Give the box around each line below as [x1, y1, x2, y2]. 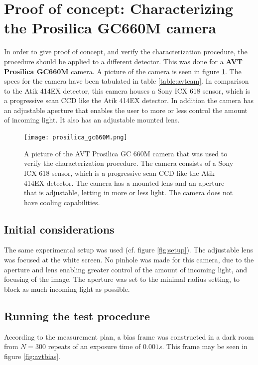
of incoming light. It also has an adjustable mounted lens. [4, 115, 180, 125]
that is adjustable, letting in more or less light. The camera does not [24, 187, 233, 198]
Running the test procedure [4, 308, 150, 323]
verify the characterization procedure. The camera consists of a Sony [24, 158, 234, 168]
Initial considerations [4, 221, 115, 237]
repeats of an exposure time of [48, 341, 141, 352]
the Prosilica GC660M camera [4, 17, 217, 38]
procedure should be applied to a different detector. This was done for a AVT [4, 56, 243, 66]
